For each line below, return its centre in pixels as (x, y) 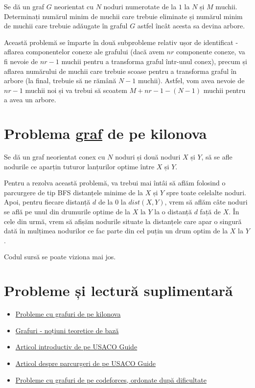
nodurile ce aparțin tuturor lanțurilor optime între (79, 166)
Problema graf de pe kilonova (105, 133)
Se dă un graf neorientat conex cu (55, 157)
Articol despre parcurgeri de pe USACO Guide (86, 363)
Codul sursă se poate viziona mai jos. (60, 257)
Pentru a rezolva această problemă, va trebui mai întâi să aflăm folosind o (115, 183)
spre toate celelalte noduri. (206, 192)
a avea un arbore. (30, 100)
